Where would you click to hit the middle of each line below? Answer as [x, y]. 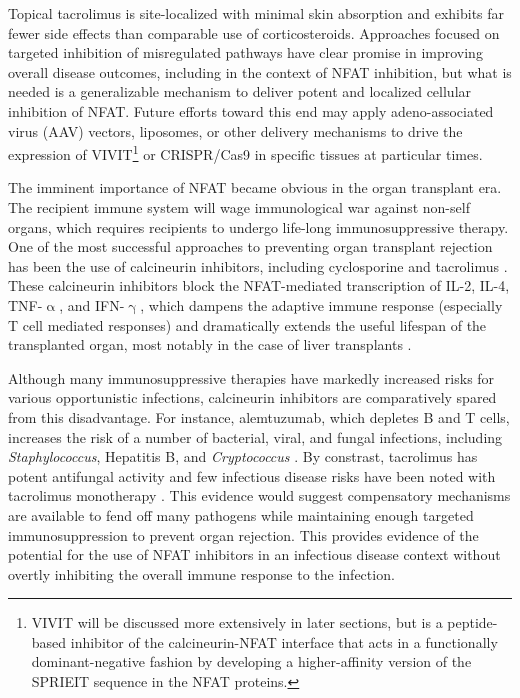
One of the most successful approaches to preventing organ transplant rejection [250, 246]
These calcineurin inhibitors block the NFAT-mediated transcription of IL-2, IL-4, [259, 285]
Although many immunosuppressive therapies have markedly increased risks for [251, 377]
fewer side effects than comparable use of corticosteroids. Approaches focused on [254, 32]
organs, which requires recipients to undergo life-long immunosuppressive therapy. [258, 226]
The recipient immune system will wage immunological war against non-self [239, 207]
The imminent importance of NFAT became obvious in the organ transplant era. [255, 187]
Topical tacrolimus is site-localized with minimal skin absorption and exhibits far [256, 13]
